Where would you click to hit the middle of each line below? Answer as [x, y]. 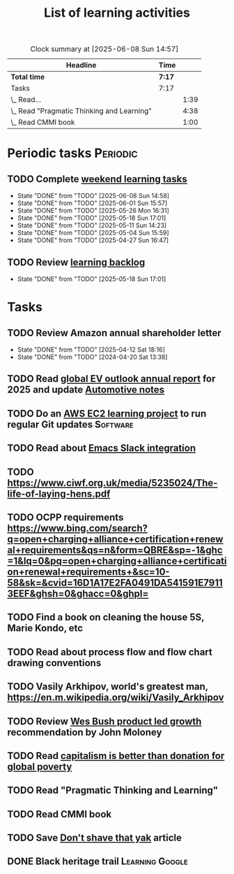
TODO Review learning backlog [76, 262]
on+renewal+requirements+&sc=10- [88, 572]
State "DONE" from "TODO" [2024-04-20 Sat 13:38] [93, 357]
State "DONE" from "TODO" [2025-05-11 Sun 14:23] [92, 225]
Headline [81, 66]
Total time [28, 77]
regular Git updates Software [70, 424]
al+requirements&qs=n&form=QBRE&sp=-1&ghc [115, 550]
